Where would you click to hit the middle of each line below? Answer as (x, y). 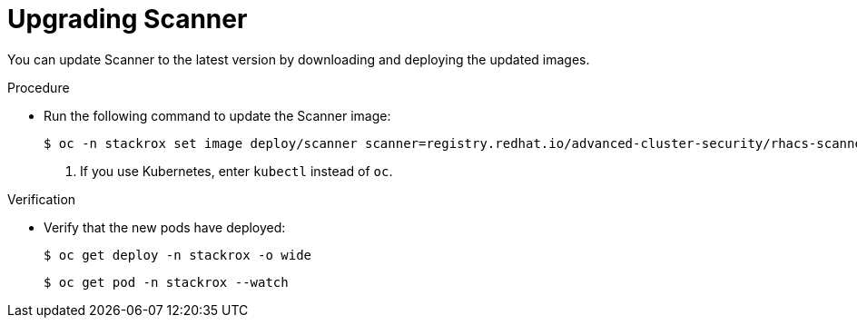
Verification (42, 199)
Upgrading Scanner (128, 19)
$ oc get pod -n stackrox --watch (166, 282)
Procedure (39, 87)
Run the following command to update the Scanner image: (217, 115)
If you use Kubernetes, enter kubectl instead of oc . (236, 171)
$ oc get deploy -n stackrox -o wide (178, 255)
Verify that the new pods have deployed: (165, 227)
